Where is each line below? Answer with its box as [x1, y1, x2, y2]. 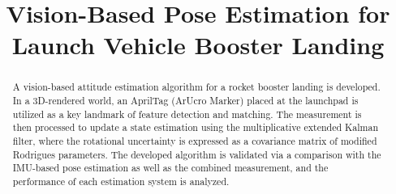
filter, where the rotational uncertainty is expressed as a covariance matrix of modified [12, 133, 377, 147]
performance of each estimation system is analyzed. [12, 174, 230, 188]
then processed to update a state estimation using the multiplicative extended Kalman [12, 120, 379, 134]
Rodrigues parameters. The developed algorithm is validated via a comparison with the [12, 147, 381, 161]
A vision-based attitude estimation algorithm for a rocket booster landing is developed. [12, 80, 381, 94]
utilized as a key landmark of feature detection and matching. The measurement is [12, 107, 362, 120]
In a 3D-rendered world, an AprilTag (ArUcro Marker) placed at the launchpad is [12, 94, 359, 108]
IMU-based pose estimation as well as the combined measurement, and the [12, 161, 329, 175]
